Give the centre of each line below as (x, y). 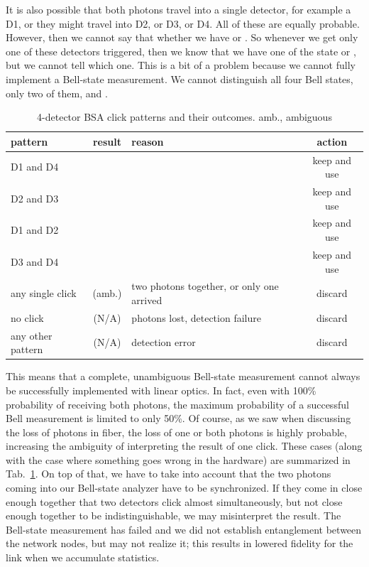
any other (32, 335)
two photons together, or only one (205, 286)
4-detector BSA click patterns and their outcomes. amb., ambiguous (184, 117)
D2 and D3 (35, 198)
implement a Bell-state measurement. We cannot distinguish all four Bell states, (180, 79)
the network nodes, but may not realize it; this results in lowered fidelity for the (180, 543)
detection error (164, 342)
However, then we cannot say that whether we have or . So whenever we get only (182, 37)
